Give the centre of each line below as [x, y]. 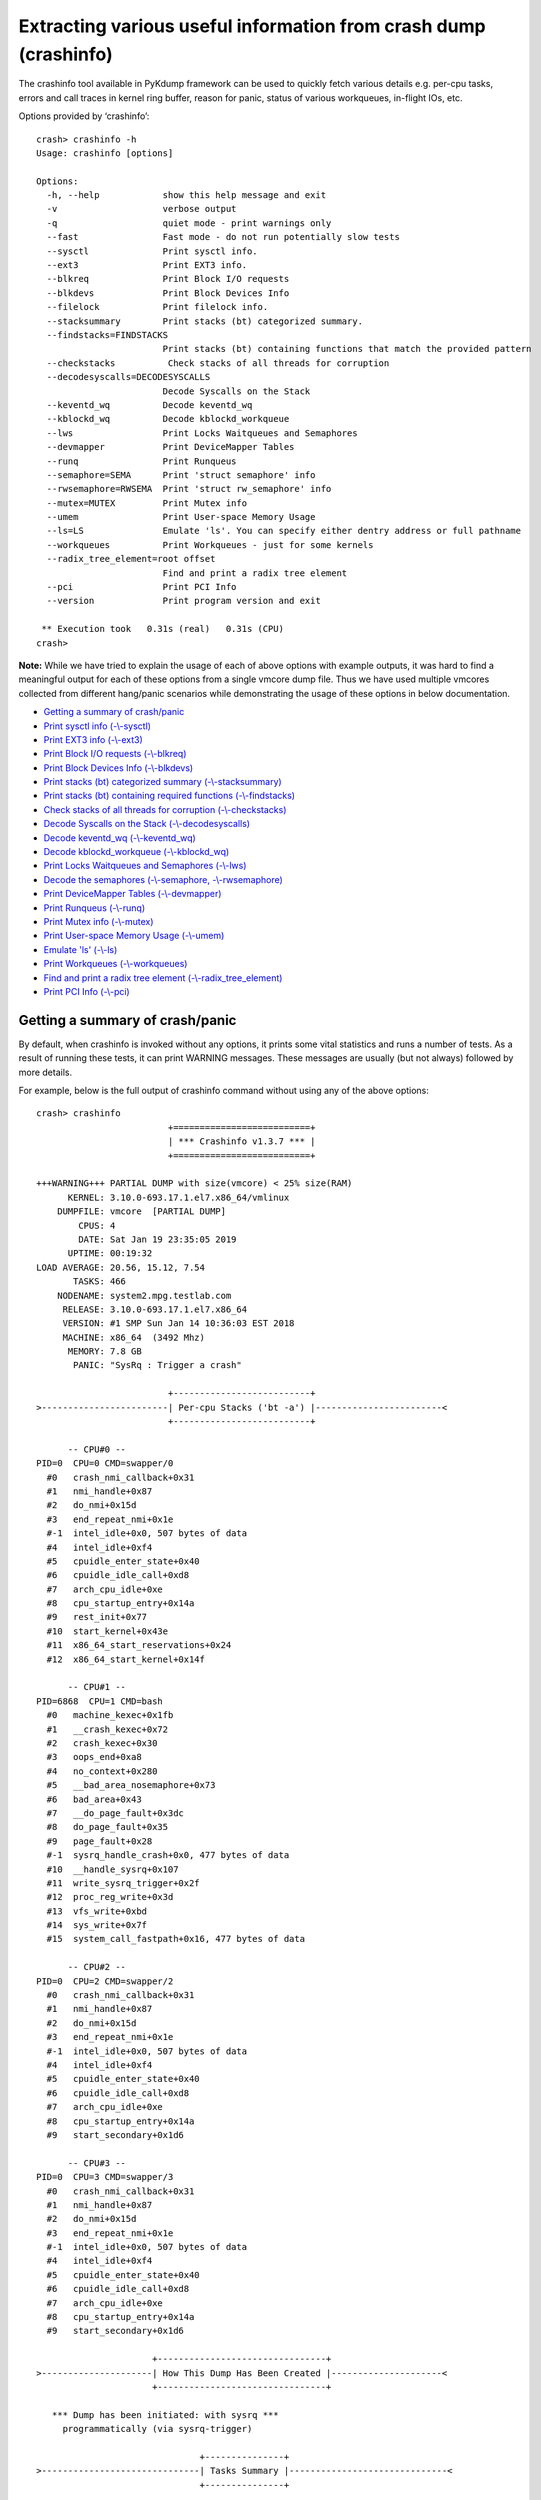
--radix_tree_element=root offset [131, 559]
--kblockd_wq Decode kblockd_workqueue [168, 419]
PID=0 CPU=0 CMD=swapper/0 [105, 1463]
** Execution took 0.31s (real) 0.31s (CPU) [163, 629]
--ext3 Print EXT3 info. [147, 265]
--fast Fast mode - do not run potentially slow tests [223, 237]
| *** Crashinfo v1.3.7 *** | [241, 1141]
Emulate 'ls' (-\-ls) [80, 949]
